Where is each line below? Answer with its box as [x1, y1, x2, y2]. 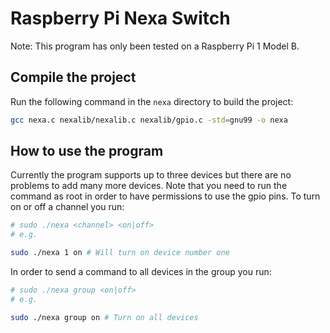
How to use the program [10, 143, 164, 160]
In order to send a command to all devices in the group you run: [10, 266, 272, 278]
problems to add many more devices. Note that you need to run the [10, 180, 288, 192]
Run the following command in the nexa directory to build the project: [10, 95, 294, 107]
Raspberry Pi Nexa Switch [10, 7, 231, 30]
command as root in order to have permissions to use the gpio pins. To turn [10, 190, 321, 202]
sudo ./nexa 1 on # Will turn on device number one [10, 248, 230, 258]
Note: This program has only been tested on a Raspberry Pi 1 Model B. [10, 40, 300, 52]
